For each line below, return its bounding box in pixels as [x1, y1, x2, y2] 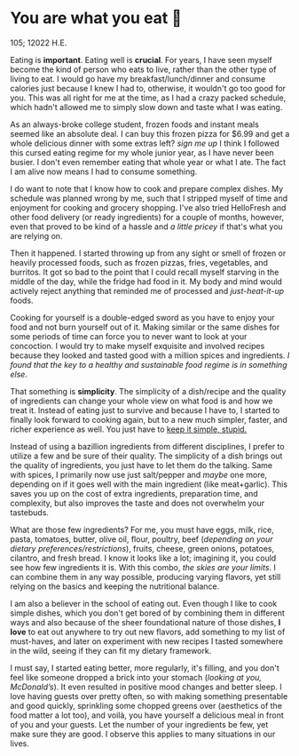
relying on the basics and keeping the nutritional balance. [10, 581, 220, 592]
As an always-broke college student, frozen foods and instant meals [10, 119, 260, 130]
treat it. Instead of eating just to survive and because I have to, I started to [10, 404, 280, 416]
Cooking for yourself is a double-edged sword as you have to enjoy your [10, 312, 275, 322]
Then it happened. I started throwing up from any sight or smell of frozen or [10, 248, 287, 259]
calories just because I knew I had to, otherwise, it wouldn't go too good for [10, 83, 287, 93]
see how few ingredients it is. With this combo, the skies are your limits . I [10, 561, 276, 572]
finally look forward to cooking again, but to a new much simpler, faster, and [10, 414, 287, 425]
